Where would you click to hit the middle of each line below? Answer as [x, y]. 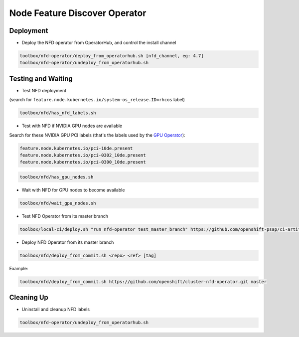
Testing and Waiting [41, 79]
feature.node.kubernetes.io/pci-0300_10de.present [83, 162]
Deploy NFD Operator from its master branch [68, 242]
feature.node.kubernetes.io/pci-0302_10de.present [83, 155]
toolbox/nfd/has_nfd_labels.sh [58, 113]
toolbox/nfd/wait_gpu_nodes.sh [58, 203]
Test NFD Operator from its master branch [65, 216]
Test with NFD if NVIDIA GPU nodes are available [72, 126]
